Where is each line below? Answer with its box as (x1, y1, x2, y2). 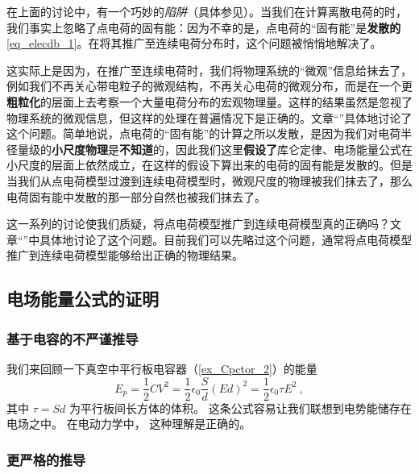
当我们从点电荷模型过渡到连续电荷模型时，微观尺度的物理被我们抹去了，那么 (6, 172, 413, 189)
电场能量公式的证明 (6, 286, 159, 311)
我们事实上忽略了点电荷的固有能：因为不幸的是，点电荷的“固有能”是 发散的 (6, 19, 401, 35)
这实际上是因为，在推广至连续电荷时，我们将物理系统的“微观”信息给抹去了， (6, 61, 413, 78)
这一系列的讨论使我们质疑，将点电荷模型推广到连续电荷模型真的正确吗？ (6, 215, 390, 232)
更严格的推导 (6, 449, 86, 469)
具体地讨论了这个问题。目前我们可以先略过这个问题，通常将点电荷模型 (39, 231, 413, 247)
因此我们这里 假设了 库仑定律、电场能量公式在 (175, 140, 413, 157)
